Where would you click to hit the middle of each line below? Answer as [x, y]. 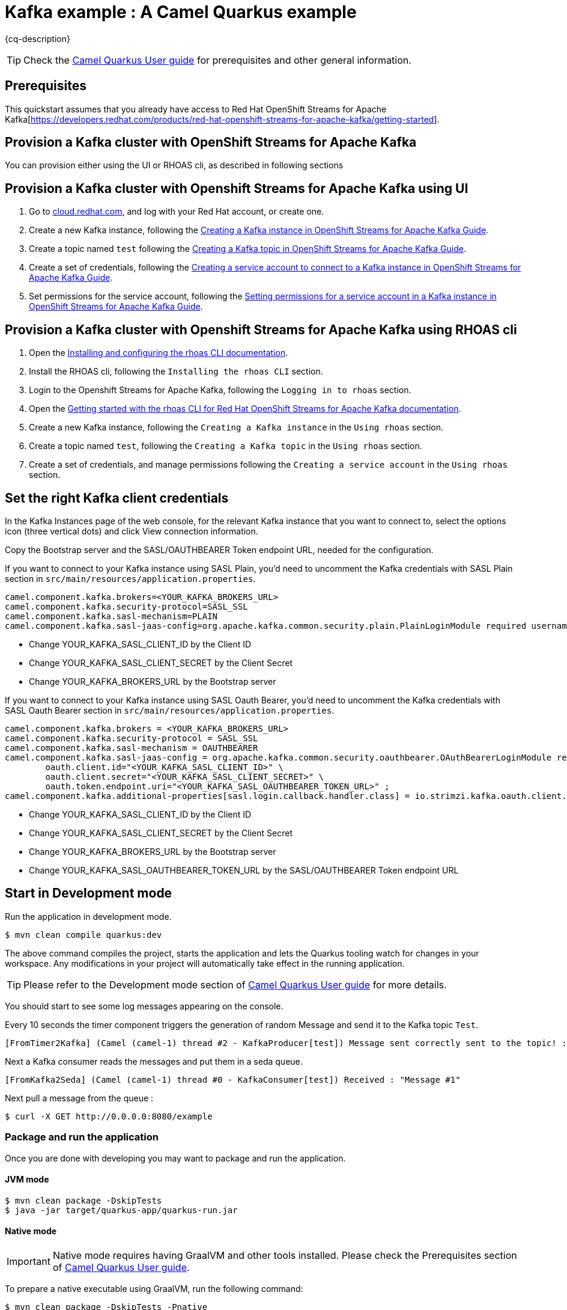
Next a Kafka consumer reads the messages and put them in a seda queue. [154, 1061]
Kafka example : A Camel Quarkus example [181, 12]
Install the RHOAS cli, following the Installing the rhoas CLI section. [176, 372]
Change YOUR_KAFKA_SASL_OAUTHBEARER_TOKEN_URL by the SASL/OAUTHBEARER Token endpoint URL [244, 870]
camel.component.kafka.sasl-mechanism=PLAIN [111, 616]
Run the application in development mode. [88, 916]
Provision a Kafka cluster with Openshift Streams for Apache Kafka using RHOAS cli [261, 329]
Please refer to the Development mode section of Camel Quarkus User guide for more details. [235, 984]
